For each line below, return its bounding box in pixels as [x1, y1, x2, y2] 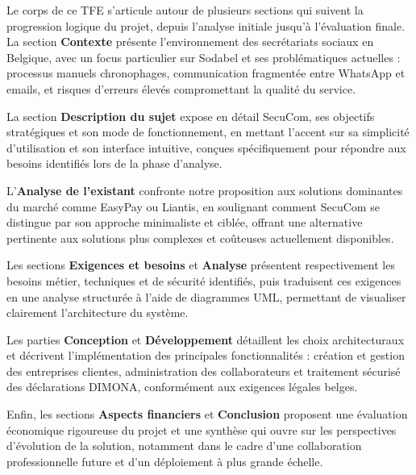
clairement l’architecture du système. [6, 304, 189, 321]
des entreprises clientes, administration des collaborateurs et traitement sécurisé [6, 362, 401, 379]
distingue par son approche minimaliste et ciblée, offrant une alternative [6, 214, 363, 231]
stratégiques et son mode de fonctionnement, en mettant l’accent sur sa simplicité [6, 123, 410, 140]
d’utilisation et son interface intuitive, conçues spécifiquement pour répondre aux [6, 139, 406, 156]
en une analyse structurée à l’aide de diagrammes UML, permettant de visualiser [6, 288, 406, 305]
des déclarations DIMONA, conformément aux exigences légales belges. [6, 378, 358, 395]
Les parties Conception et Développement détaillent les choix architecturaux [6, 331, 405, 348]
